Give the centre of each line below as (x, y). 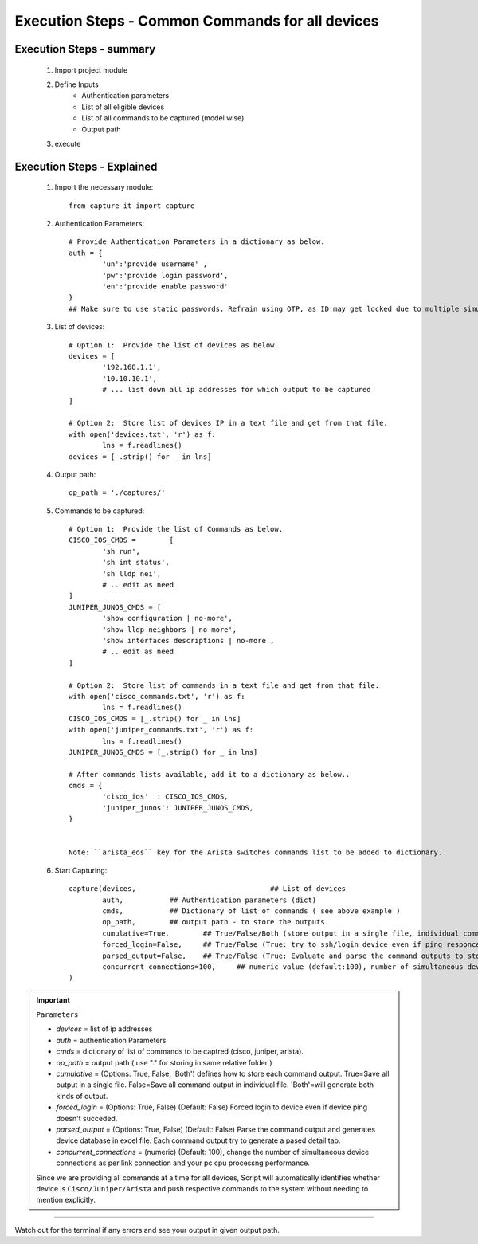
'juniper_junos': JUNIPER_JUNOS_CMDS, (178, 808)
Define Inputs (76, 84)
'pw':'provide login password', (165, 275)
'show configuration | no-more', (167, 618)
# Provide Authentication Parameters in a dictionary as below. (197, 242)
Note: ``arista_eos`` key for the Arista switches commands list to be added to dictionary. (256, 852)
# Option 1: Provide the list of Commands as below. (176, 529)
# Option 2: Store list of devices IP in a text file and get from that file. (228, 423)
